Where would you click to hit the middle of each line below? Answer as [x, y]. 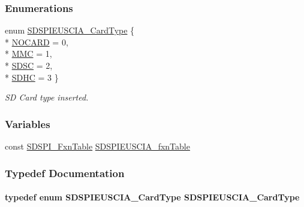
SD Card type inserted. [47, 97]
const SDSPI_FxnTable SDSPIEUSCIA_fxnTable [97, 146]
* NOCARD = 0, [37, 42]
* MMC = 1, [28, 54]
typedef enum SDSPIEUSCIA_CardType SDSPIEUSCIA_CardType [152, 197]
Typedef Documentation [65, 173]
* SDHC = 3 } [32, 77]
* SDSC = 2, [29, 65]
